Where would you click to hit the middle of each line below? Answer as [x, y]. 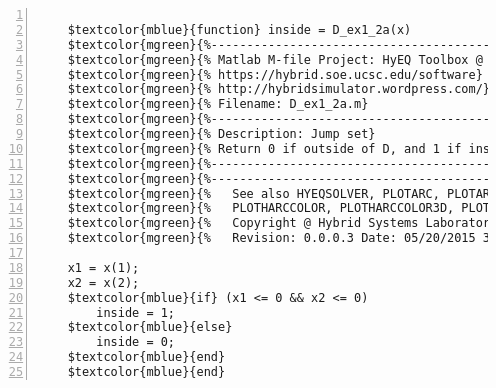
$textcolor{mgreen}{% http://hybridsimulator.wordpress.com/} [279, 89]
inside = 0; [136, 342]
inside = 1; [136, 312]
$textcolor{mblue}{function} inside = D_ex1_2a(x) [239, 29]
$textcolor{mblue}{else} [150, 327]
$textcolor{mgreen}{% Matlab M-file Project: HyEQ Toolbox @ [275, 59]
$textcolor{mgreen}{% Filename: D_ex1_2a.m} [218, 104]
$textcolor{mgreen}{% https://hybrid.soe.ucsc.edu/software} [275, 74]
